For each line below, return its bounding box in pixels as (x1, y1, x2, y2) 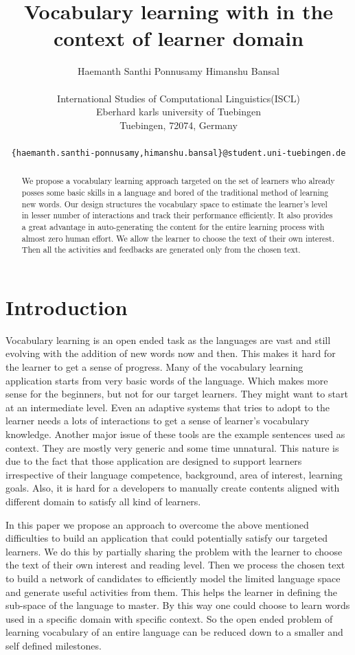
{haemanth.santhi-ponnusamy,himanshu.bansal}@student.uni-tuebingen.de (11, 148, 346, 158)
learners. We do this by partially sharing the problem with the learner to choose (5, 544, 343, 558)
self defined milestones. (5, 638, 102, 652)
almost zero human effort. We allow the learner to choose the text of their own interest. (21, 232, 334, 244)
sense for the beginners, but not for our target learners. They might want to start (5, 387, 348, 401)
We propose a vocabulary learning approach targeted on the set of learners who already (21, 175, 335, 187)
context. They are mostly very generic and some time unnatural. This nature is (5, 440, 339, 455)
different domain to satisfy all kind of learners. (5, 494, 201, 508)
